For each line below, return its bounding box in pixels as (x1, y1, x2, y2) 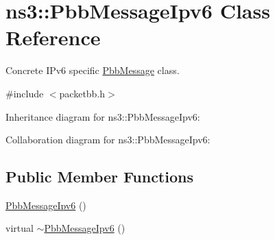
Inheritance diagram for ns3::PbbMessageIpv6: (5, 109, 200, 123)
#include (5, 86, 44, 100)
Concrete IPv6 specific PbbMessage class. (5, 63, 180, 77)
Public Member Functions (5, 166, 193, 187)
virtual (5, 221, 34, 235)
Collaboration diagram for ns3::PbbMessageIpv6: (5, 132, 211, 147)
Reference (5, 23, 101, 51)
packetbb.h (59, 86, 106, 100)
